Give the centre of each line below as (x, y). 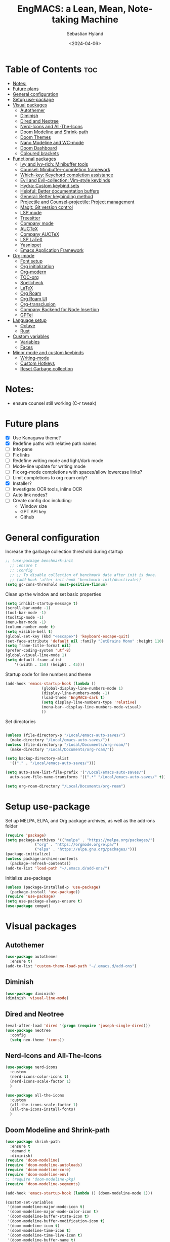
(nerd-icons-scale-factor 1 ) (40, 1081)
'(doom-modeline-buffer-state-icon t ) (48, 1217)
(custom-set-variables (29, 1202)
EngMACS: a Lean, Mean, (72, 9)
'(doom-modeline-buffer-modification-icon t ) (56, 1221)
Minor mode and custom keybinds (48, 352)
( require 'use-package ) (30, 897)
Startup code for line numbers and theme (48, 674)
